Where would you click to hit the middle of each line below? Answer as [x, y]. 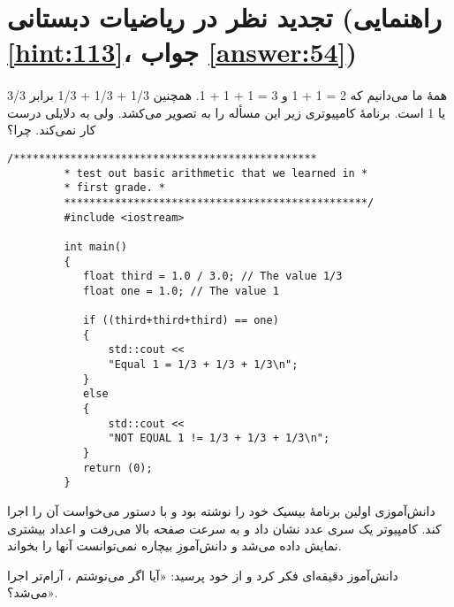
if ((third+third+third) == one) [181, 321]
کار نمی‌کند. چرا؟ [52, 130]
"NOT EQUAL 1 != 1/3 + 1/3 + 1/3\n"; [219, 438]
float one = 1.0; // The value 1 [181, 291]
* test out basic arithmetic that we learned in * [216, 173]
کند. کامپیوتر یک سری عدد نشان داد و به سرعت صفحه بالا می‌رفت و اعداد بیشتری [224, 528]
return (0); [117, 468]
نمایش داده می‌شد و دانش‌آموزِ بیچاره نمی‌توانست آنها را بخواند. [174, 546]
